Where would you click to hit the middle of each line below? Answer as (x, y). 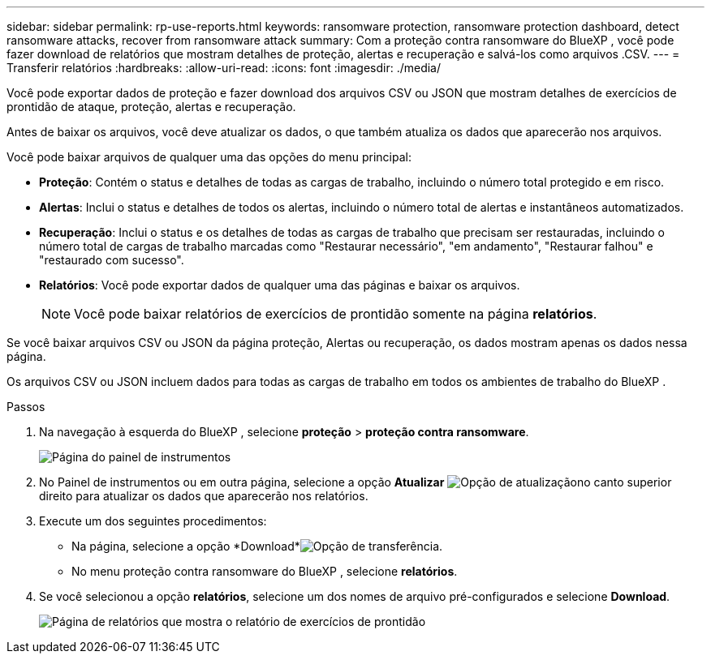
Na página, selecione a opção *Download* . (257, 546)
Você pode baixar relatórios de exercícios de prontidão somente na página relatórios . (336, 314)
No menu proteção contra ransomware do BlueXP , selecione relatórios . (265, 571)
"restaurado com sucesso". (112, 260)
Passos (26, 407)
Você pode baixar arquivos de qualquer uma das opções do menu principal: (209, 157)
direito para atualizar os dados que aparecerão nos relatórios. (204, 496)
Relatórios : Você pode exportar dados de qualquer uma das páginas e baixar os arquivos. (280, 285)
